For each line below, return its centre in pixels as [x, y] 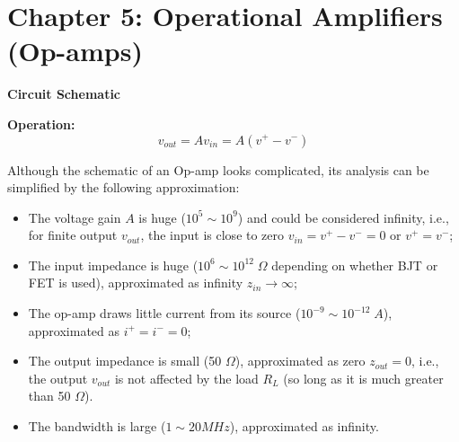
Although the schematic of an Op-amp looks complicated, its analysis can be [218, 169]
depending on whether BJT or [355, 265]
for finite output [73, 235]
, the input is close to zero [212, 235]
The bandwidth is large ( [97, 426]
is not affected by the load [186, 378]
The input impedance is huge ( [113, 265]
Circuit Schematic [64, 94]
